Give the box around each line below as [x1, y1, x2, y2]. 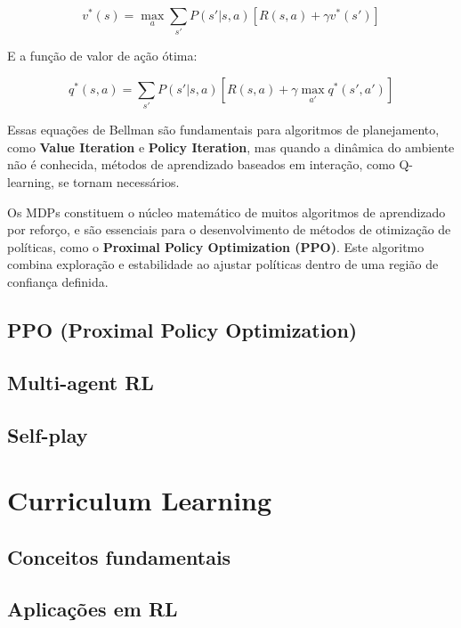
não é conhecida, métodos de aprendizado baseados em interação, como [7, 155, 395, 174]
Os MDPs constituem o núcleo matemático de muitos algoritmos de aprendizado [7, 202, 446, 221]
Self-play [7, 420, 88, 448]
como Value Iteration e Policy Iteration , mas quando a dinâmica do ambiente [7, 137, 455, 156]
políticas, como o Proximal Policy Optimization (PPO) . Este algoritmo [7, 237, 425, 256]
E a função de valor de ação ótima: [7, 46, 198, 65]
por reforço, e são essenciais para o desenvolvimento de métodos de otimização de [7, 220, 451, 239]
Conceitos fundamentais [7, 542, 231, 570]
